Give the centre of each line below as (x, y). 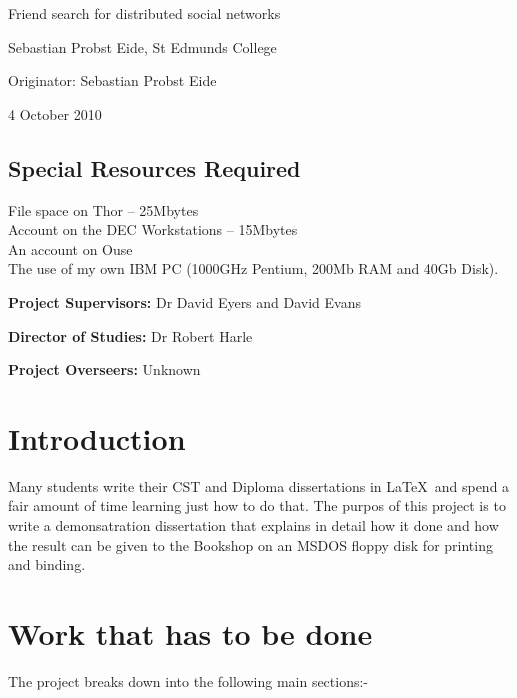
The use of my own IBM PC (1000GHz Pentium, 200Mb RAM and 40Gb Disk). (253, 268)
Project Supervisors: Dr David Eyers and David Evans (185, 301)
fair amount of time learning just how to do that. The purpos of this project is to (257, 505)
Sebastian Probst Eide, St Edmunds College (142, 46)
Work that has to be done (190, 633)
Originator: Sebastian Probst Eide (112, 80)
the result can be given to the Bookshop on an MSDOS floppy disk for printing (250, 544)
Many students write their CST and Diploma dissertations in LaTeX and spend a (259, 485)
